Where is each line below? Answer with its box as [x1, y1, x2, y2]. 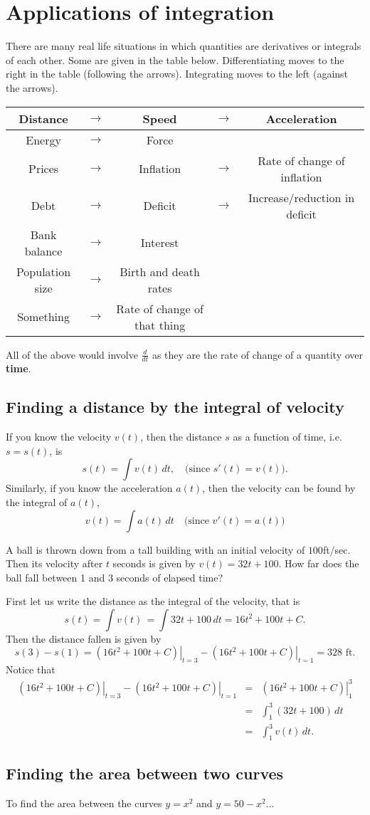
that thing [134, 316, 186, 333]
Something [17, 308, 70, 325]
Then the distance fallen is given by [6, 631, 162, 646]
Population [16, 263, 71, 280]
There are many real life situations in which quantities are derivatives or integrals [6, 38, 361, 53]
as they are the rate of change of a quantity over [152, 347, 363, 362]
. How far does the [278, 556, 359, 571]
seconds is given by [112, 556, 196, 571]
